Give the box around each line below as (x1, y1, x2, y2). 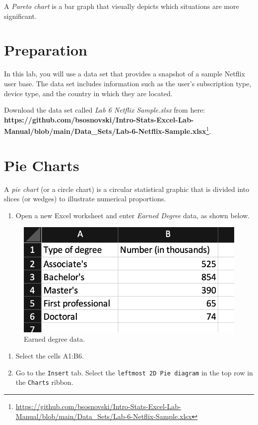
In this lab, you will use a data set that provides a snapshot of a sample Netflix (4, 68, 245, 79)
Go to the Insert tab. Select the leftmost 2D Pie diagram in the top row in (15, 367, 253, 377)
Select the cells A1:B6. (15, 351, 84, 361)
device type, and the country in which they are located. (4, 88, 173, 98)
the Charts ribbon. (15, 377, 73, 387)
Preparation (4, 40, 87, 60)
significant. (4, 10, 37, 21)
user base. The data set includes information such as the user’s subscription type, (4, 78, 252, 88)
